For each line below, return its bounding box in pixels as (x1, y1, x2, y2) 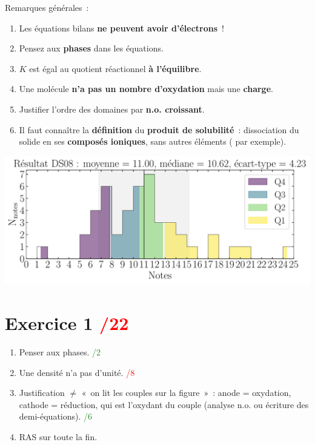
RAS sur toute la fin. (19, 430, 98, 443)
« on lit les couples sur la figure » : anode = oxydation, (81, 386, 291, 399)
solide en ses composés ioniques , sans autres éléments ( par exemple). (19, 135, 287, 148)
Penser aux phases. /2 (19, 346, 101, 358)
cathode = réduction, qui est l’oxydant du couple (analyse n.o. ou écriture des (19, 398, 309, 410)
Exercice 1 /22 (5, 311, 129, 335)
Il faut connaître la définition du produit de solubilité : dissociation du (19, 123, 299, 136)
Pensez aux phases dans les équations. (19, 42, 164, 54)
